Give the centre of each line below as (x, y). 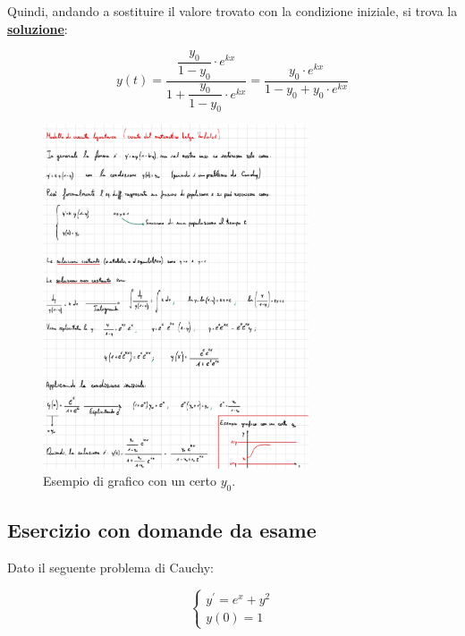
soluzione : (38, 28)
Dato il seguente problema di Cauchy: (110, 568)
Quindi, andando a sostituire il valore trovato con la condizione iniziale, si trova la (232, 11)
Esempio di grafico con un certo (130, 481)
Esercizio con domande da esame (162, 530)
